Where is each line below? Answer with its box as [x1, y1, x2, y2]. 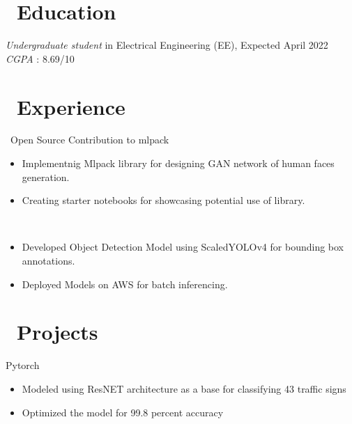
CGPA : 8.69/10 [6, 51, 75, 65]
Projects [17, 317, 98, 346]
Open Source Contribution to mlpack [10, 132, 169, 147]
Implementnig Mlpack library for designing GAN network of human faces [22, 156, 335, 171]
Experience [17, 92, 125, 120]
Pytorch [6, 358, 40, 372]
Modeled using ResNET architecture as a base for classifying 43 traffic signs [22, 381, 346, 395]
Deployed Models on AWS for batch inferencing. [22, 276, 228, 291]
